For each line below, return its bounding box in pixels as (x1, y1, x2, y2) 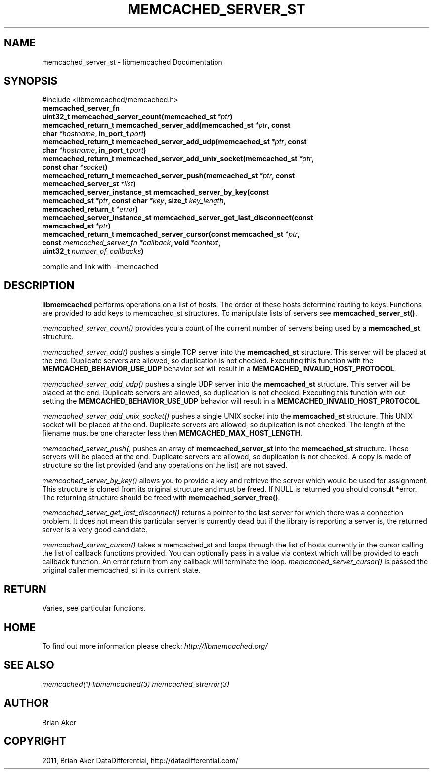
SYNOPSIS (4, 75, 58, 88)
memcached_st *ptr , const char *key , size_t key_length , (42, 196, 226, 205)
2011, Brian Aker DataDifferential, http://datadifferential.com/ (42, 756, 238, 765)
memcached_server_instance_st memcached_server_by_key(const (42, 188, 269, 197)
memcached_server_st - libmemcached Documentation (42, 57, 222, 66)
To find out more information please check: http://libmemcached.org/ (42, 641, 268, 650)
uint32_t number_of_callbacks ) (42, 247, 144, 256)
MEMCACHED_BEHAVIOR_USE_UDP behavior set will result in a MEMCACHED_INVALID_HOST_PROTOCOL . (42, 364, 396, 373)
